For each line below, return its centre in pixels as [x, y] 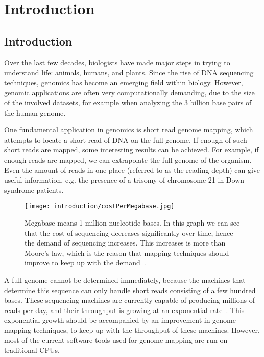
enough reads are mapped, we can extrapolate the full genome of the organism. [128, 159]
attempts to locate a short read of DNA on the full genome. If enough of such [126, 139]
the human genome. [35, 112]
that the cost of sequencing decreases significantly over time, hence [129, 232]
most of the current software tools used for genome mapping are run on [116, 340]
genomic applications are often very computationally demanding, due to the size [129, 92]
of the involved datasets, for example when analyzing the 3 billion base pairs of [128, 102]
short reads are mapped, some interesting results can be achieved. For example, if [131, 150]
